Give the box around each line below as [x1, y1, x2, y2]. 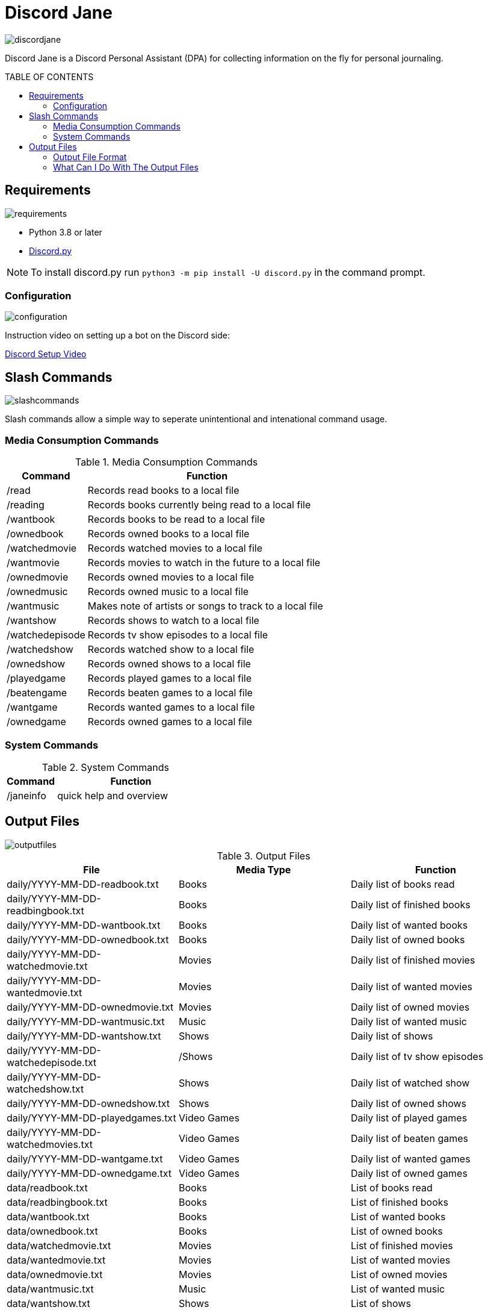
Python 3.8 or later [29, 226, 102, 237]
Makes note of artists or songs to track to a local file [87, 599, 323, 612]
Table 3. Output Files [217, 849, 310, 862]
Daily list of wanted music [350, 1015, 467, 1028]
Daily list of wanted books [350, 918, 468, 931]
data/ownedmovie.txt [7, 1268, 103, 1280]
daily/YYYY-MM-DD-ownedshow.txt [7, 1097, 170, 1109]
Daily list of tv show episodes [350, 1050, 484, 1062]
